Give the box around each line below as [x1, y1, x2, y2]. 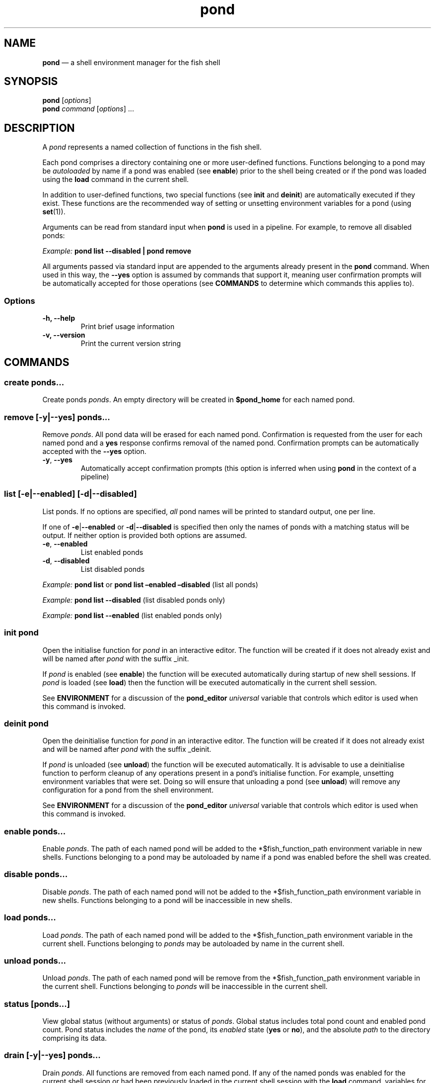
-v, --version [42, 331, 85, 340]
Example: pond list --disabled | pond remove [42, 247, 191, 256]
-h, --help [42, 314, 75, 323]
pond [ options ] [42, 96, 91, 105]
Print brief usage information [80, 322, 175, 331]
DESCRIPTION [4, 121, 75, 134]
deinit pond [4, 718, 49, 728]
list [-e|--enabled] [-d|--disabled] [4, 489, 137, 499]
